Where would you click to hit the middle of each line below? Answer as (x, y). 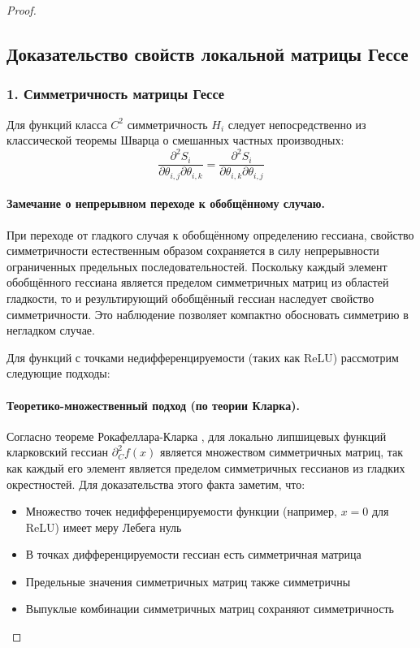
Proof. (22, 10)
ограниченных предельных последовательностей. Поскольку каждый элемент (197, 266)
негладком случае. (51, 330)
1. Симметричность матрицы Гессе (116, 94)
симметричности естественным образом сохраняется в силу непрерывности (193, 251)
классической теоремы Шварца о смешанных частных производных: (175, 140)
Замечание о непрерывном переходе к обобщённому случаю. (166, 203)
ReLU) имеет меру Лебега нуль (104, 527)
